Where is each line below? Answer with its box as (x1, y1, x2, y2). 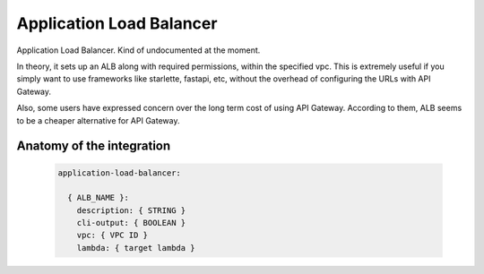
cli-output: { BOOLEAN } (76, 218, 186, 228)
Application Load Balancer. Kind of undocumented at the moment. (16, 45, 261, 56)
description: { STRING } (76, 205, 186, 215)
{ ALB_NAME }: (67, 193, 130, 203)
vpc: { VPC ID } (76, 230, 148, 241)
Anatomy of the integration (16, 139, 171, 154)
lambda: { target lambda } (76, 243, 196, 253)
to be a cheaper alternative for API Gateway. (16, 115, 180, 125)
